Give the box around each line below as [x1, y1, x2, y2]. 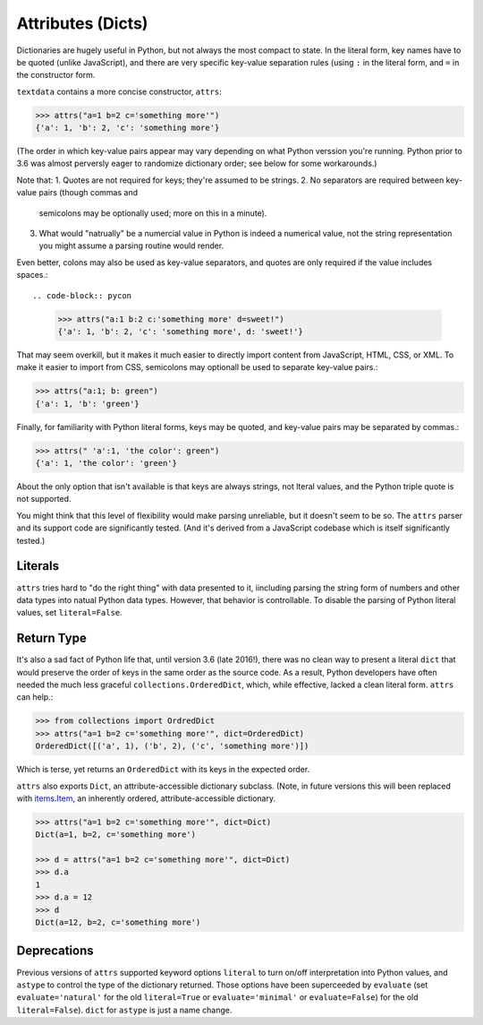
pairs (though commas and [38, 187, 139, 198]
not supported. [16, 494, 72, 504]
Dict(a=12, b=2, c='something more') [35, 917, 201, 927]
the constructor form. [16, 70, 96, 81]
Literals [16, 558, 60, 573]
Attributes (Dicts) [16, 13, 148, 33]
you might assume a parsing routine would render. [38, 240, 225, 251]
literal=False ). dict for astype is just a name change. [16, 1004, 233, 1015]
